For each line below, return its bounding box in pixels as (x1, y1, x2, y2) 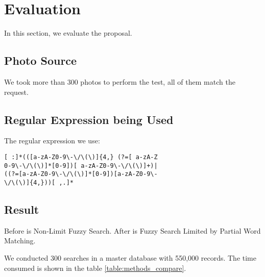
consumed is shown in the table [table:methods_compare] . (4, 262, 186, 273)
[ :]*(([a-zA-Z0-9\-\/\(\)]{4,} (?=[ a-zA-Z (4, 153, 158, 161)
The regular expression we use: (4, 135, 100, 146)
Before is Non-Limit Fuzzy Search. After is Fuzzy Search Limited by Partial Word (4, 225, 261, 236)
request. (4, 86, 29, 97)
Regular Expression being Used (4, 111, 174, 127)
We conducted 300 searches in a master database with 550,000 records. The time (4, 252, 256, 263)
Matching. (4, 235, 36, 246)
